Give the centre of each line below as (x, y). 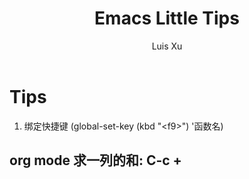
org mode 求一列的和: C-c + (95, 160)
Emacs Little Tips (167, 18)
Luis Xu (167, 46)
